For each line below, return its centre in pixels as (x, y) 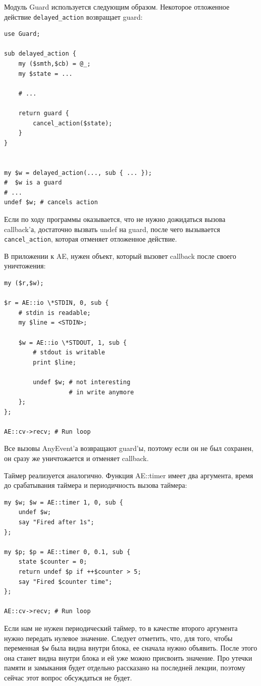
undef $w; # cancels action (51, 202)
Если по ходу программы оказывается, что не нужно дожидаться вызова (115, 219)
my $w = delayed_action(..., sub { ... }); (78, 173)
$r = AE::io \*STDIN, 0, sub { (56, 303)
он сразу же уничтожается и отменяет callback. (77, 458)
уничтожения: (25, 266)
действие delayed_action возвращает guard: (73, 16)
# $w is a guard (33, 183)
